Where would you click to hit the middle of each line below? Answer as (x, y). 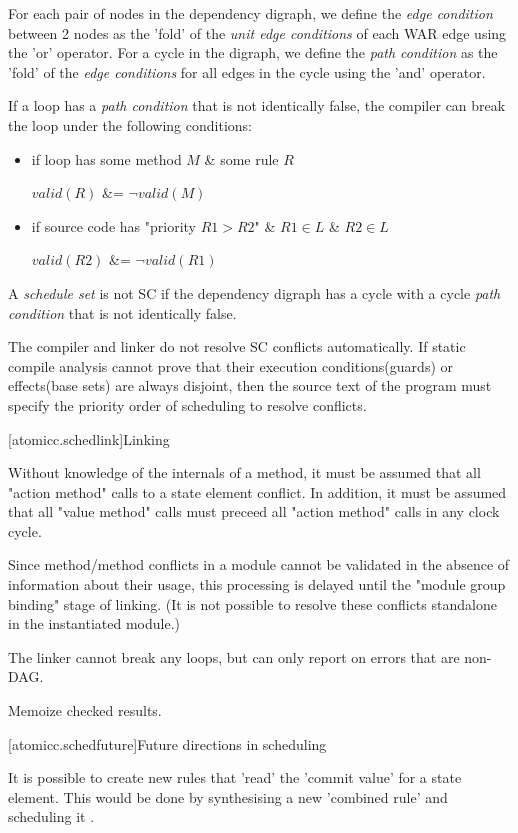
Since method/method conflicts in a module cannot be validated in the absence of (259, 564)
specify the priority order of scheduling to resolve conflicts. (187, 404)
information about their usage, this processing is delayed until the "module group (257, 584)
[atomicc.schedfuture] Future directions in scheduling (167, 743)
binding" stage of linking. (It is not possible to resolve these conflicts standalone (252, 603)
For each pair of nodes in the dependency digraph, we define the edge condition (250, 13)
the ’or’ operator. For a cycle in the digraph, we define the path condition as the (253, 52)
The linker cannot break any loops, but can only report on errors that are (234, 656)
